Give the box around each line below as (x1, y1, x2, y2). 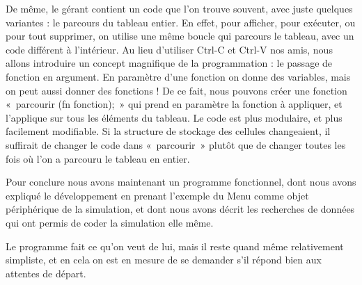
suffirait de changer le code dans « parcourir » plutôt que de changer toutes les (6, 137, 346, 152)
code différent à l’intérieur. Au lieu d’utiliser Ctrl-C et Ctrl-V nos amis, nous (6, 42, 333, 56)
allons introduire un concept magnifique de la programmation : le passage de (6, 56, 333, 70)
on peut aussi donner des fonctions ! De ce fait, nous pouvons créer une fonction (6, 83, 347, 97)
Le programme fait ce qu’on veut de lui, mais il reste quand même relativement (6, 238, 344, 253)
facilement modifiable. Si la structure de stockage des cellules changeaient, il (6, 124, 331, 138)
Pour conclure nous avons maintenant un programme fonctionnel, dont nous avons (6, 174, 356, 189)
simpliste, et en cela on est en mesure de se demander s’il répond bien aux (6, 252, 322, 267)
